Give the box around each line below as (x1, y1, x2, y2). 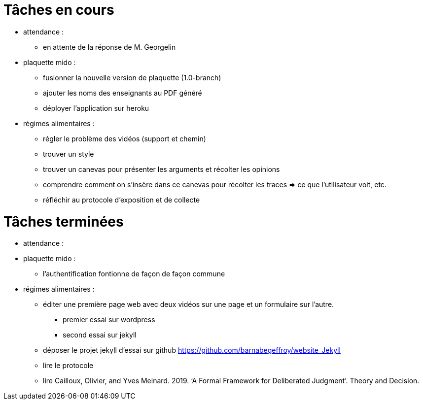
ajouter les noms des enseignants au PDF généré (43, 88, 202, 97)
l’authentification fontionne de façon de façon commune (43, 269, 225, 278)
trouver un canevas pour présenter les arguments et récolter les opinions (43, 165, 280, 173)
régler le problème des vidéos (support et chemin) (43, 134, 206, 143)
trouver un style (43, 149, 94, 158)
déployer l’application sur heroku (43, 103, 149, 112)
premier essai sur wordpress (63, 315, 155, 324)
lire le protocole (43, 361, 94, 370)
